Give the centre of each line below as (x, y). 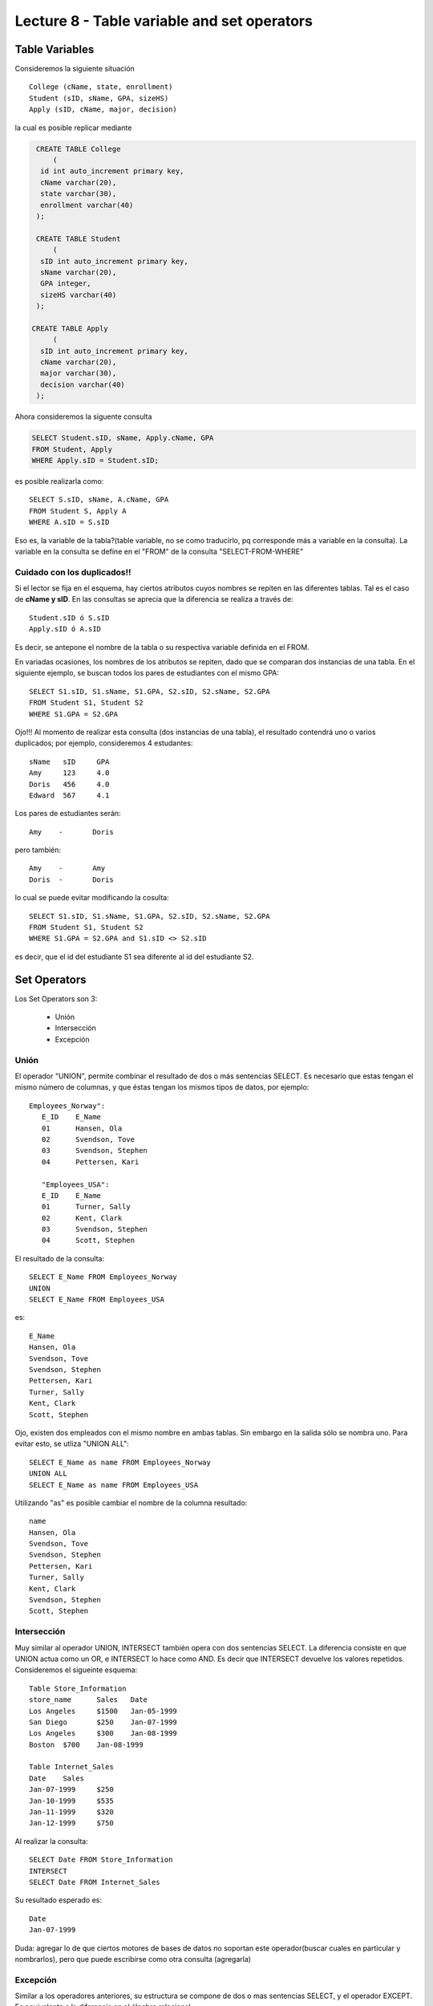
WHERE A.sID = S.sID (69, 522)
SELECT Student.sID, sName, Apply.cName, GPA (123, 438)
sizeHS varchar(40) (79, 294)
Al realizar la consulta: (51, 1841)
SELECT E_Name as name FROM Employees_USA (114, 1485)
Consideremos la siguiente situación (75, 69)
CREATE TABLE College (79, 149)
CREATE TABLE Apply (70, 328)
